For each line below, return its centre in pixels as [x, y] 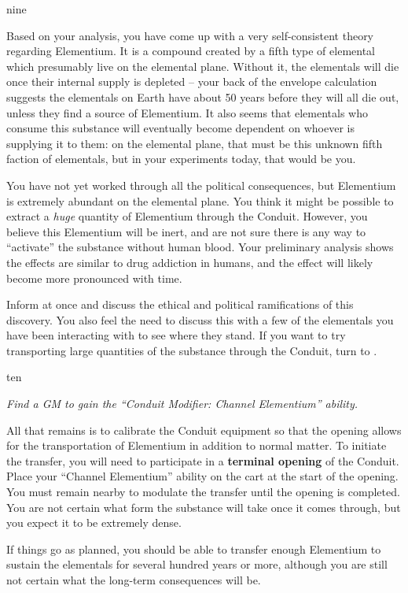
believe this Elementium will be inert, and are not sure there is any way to [186, 231]
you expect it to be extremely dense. [94, 523]
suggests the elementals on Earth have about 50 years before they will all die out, [203, 96]
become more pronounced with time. [94, 278]
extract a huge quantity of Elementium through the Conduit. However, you [187, 216]
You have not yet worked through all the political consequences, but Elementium [201, 185]
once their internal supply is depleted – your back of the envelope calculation [192, 82]
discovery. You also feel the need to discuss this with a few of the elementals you [200, 319]
